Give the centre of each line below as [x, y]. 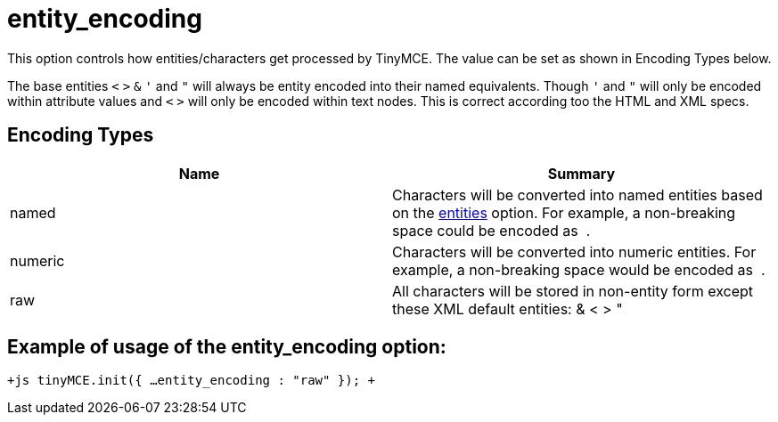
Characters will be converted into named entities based [577, 195]
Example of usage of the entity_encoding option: [227, 347]
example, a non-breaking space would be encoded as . [579, 269]
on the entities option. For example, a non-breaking [564, 212]
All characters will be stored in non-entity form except [573, 291]
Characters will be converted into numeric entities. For [574, 252]
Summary [581, 173]
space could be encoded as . [491, 230]
